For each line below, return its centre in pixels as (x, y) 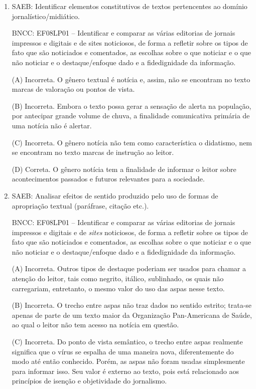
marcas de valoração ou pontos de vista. (73, 89)
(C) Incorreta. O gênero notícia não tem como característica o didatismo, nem (132, 142)
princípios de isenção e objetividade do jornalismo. (89, 381)
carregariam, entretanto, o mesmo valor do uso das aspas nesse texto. (118, 288)
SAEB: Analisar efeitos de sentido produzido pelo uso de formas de (115, 195)
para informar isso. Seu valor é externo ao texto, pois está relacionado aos (125, 371)
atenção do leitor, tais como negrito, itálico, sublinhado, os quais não (118, 278)
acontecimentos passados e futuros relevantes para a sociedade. (108, 179)
